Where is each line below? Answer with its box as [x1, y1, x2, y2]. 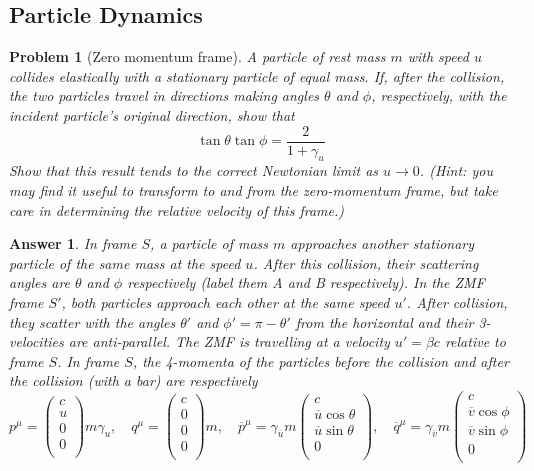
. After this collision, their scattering [253, 252, 479, 273]
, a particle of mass [150, 233, 269, 254]
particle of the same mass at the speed [9, 252, 241, 273]
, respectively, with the [371, 85, 507, 106]
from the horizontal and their [295, 311, 474, 332]
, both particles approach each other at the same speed [61, 292, 390, 312]
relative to [444, 331, 506, 352]
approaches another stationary [290, 233, 475, 254]
